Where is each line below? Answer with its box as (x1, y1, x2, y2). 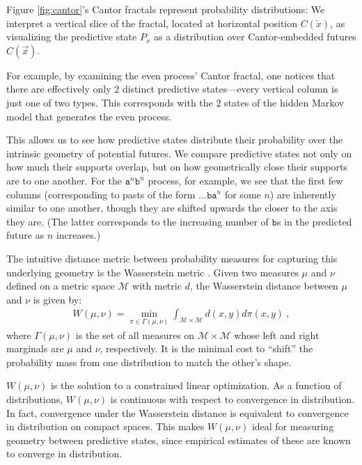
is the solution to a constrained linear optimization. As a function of (50, 378, 342, 393)
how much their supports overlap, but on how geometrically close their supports (6, 159, 347, 174)
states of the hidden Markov (224, 95, 345, 109)
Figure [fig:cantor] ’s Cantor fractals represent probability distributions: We (6, 2, 325, 16)
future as (6, 228, 45, 242)
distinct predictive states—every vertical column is (122, 81, 338, 96)
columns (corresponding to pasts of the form (6, 187, 196, 201)
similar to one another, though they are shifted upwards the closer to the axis (6, 200, 338, 215)
